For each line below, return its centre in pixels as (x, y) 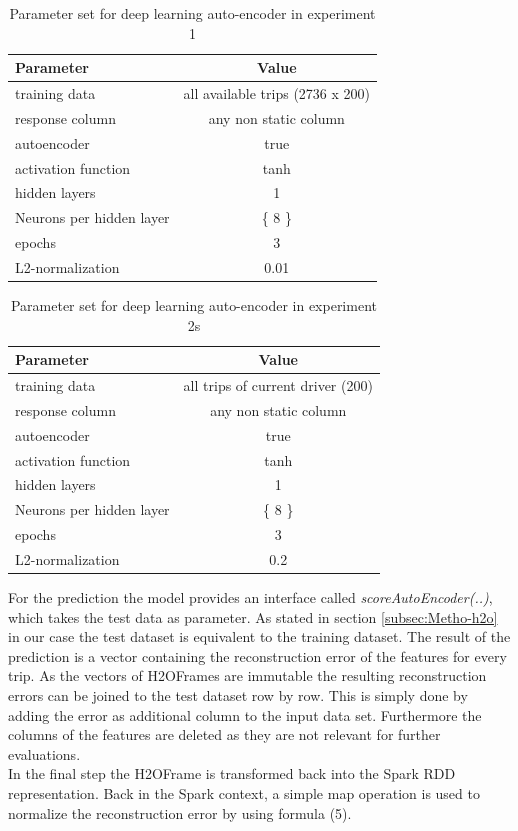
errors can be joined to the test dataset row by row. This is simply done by (238, 695)
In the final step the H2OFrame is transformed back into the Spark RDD (232, 773)
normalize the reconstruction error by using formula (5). (180, 812)
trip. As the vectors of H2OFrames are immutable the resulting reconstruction (247, 675)
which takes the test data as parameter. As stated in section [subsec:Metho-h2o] (253, 616)
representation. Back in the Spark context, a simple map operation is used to (244, 793)
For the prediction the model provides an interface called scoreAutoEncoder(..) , (250, 597)
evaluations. (44, 753)
